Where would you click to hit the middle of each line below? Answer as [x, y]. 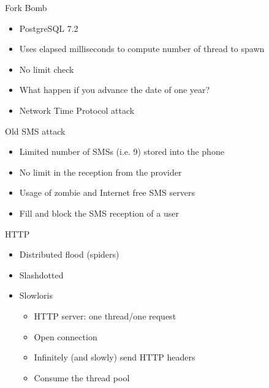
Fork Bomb [26, 7]
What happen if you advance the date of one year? [115, 90]
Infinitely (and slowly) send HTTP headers [115, 357]
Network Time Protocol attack [77, 110]
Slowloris [36, 295]
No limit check [47, 69]
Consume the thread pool [82, 377]
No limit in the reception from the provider [100, 172]
